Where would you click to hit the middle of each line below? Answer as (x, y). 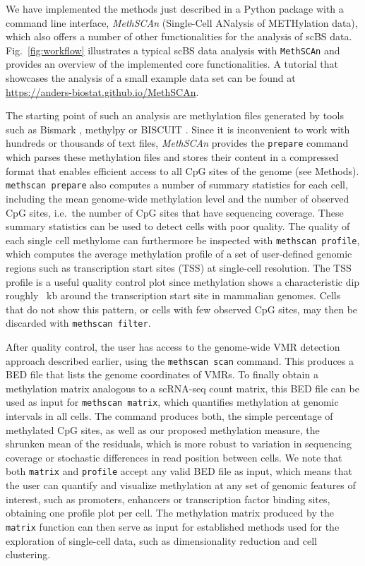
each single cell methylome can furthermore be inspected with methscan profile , (183, 240)
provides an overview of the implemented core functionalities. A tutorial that (172, 64)
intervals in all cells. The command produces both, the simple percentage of (169, 416)
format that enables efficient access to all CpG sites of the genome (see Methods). (182, 170)
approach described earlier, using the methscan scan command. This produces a (180, 360)
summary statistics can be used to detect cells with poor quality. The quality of (178, 226)
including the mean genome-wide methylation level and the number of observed (178, 198)
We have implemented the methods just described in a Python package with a (175, 8)
